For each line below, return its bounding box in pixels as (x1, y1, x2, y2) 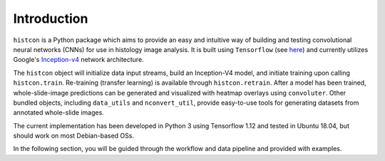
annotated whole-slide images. (13, 108, 105, 117)
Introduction (13, 11, 88, 26)
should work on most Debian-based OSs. (13, 132, 135, 140)
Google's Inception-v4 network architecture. (13, 56, 144, 64)
